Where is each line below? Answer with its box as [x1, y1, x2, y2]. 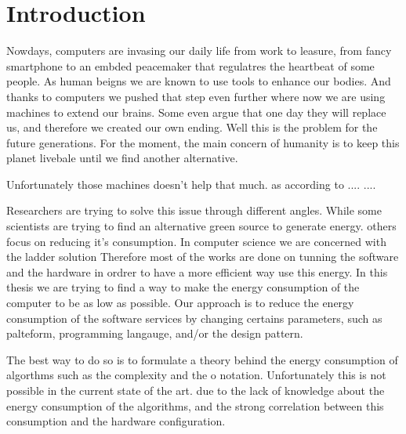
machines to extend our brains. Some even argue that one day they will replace [6, 103, 386, 120]
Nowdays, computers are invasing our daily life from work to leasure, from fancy [6, 42, 392, 59]
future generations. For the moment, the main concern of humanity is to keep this [6, 134, 400, 150]
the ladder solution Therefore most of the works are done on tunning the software [6, 248, 399, 265]
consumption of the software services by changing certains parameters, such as [6, 309, 382, 326]
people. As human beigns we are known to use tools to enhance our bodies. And [6, 73, 391, 89]
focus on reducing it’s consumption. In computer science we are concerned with [6, 233, 386, 249]
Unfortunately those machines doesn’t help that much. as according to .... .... [6, 175, 376, 192]
